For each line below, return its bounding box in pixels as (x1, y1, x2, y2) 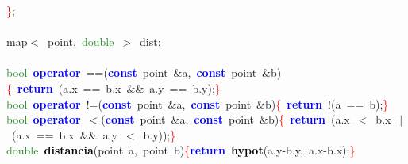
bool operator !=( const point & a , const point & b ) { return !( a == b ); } (6, 95, 389, 112)
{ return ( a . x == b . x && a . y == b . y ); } (6, 79, 221, 96)
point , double (48, 33, 114, 50)
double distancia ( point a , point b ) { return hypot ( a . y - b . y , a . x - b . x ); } (6, 142, 356, 158)
